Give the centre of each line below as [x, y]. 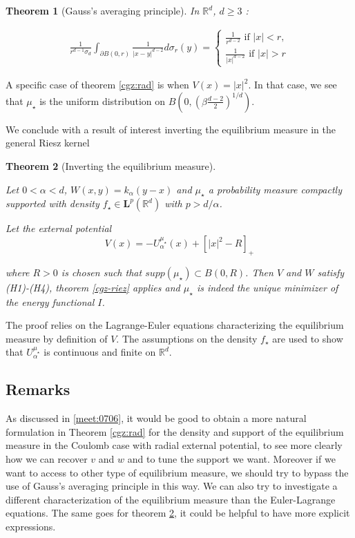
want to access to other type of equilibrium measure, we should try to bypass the [177, 472]
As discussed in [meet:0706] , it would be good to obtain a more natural [156, 418]
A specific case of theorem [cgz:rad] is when [97, 85]
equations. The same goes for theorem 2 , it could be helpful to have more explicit [178, 513]
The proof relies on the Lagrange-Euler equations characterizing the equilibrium [175, 325]
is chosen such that [102, 272]
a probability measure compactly [275, 189]
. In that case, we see [292, 85]
